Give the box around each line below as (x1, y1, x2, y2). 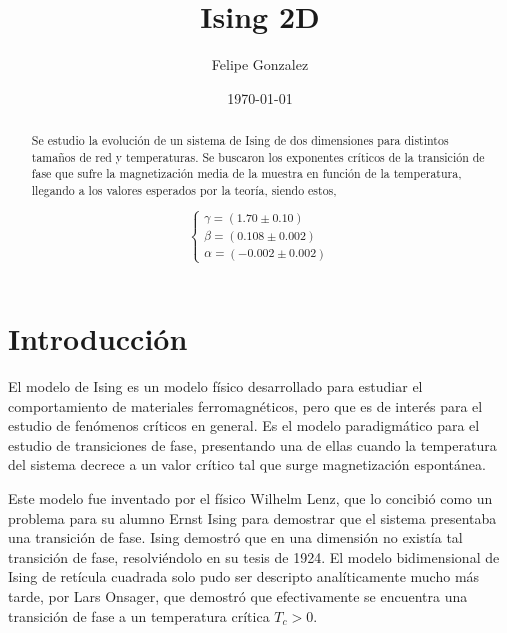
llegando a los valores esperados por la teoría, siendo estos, (31, 182, 337, 199)
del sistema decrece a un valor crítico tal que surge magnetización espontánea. (8, 454, 486, 475)
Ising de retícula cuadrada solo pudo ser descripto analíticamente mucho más (8, 566, 480, 587)
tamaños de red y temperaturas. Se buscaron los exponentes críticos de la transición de (31, 148, 485, 165)
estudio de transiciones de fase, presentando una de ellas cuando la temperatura (8, 434, 497, 455)
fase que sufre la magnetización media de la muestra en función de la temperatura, (31, 165, 462, 182)
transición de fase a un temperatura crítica (8, 605, 270, 626)
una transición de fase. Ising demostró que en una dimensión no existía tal (8, 527, 463, 548)
